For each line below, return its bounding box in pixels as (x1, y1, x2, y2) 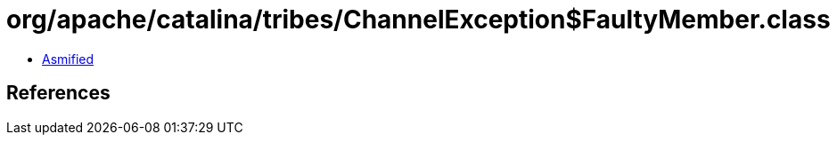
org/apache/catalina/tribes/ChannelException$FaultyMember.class (6, 4, 831, 35)
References (6, 82, 111, 105)
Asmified (42, 51, 94, 67)
